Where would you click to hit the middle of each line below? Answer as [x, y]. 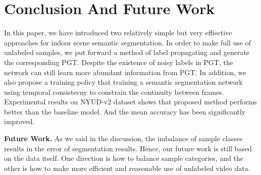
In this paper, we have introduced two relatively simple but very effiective [118, 33]
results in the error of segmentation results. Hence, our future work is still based [128, 148]
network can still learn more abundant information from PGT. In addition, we [125, 72]
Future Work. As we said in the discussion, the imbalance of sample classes [123, 138]
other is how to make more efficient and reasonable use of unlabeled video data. [127, 168]
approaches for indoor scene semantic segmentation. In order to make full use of [127, 42]
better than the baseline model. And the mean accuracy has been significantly [125, 111]
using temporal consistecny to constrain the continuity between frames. [114, 92]
